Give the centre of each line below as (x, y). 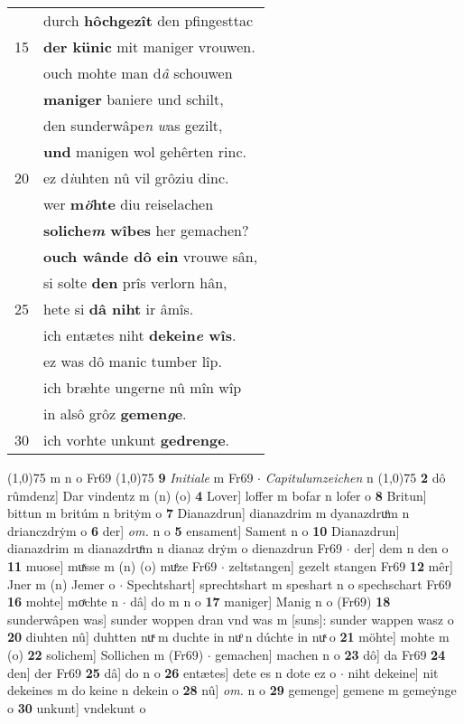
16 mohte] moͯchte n (63, 602)
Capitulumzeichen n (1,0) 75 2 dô (355, 477)
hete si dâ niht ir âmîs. (119, 309)
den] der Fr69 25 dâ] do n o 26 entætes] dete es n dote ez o (172, 672)
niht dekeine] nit (393, 672)
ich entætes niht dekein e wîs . (140, 335)
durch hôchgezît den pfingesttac (148, 20)
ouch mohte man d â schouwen (138, 73)
